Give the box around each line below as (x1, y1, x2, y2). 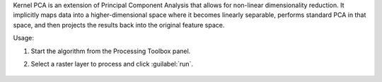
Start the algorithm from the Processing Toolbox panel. (30, 47, 191, 55)
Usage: (13, 34, 35, 42)
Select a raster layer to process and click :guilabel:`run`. (30, 59, 194, 68)
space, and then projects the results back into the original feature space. (13, 20, 225, 29)
